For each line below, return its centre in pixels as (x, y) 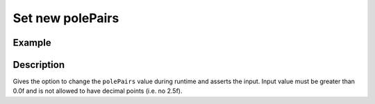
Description (39, 65)
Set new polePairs (66, 18)
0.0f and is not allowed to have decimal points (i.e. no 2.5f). (98, 91)
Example (32, 43)
